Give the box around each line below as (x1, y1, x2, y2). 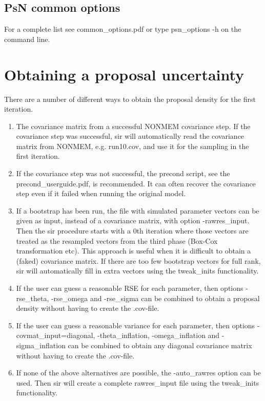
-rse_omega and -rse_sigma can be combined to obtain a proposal (51, 292, 260, 303)
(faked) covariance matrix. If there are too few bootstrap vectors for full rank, (16, 255, 261, 266)
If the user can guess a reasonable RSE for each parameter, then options (16, 283, 243, 293)
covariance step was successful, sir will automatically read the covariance (16, 131, 244, 141)
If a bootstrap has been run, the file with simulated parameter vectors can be (16, 205, 259, 216)
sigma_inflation (16, 340, 66, 350)
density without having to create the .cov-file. (16, 303, 159, 313)
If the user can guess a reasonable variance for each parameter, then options (16, 320, 255, 330)
